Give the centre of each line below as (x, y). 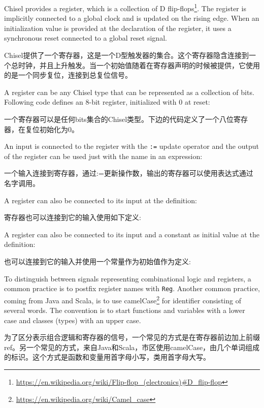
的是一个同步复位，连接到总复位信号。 (68, 75)
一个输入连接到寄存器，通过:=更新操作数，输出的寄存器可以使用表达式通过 (129, 173)
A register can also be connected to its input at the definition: (101, 200)
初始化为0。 (59, 129)
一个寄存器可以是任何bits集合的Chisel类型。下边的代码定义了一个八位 (119, 119)
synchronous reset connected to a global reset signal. (86, 38)
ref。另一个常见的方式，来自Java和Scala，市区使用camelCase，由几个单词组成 (132, 347)
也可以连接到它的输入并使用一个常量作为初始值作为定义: (97, 261)
